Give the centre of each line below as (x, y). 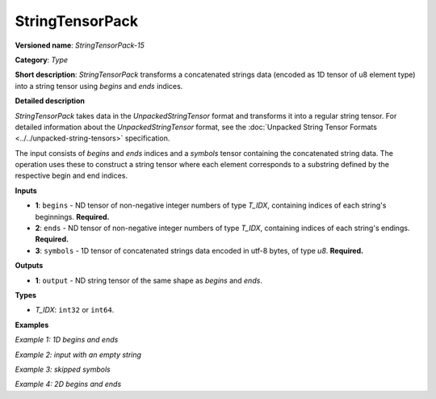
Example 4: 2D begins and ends (68, 384)
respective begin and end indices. (71, 176)
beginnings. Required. (72, 216)
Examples (32, 325)
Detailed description (50, 101)
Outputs (29, 266)
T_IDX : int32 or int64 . (75, 310)
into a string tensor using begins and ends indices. (99, 86)
